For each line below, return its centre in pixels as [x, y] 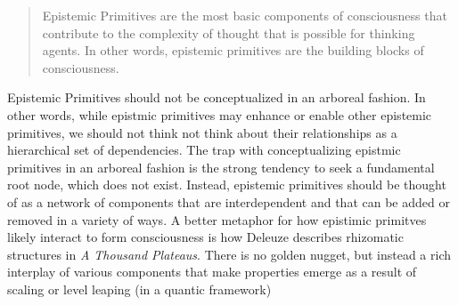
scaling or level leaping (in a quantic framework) [139, 289]
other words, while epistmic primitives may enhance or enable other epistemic [220, 114]
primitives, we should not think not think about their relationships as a [202, 132]
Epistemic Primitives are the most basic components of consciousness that [245, 15]
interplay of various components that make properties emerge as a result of [212, 272]
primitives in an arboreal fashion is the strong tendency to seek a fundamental [221, 167]
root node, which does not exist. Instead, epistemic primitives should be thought [227, 185]
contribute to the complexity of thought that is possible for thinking [229, 32]
